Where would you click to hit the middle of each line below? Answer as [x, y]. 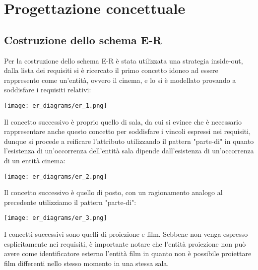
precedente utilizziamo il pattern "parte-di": [70, 202]
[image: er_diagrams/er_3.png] [56, 218]
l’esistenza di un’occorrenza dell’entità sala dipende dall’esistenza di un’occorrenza [129, 151]
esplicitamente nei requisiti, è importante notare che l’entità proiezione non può [125, 243]
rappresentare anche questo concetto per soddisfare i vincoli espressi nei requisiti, [128, 131]
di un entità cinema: [35, 160]
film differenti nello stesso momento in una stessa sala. [87, 263]
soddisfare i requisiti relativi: [48, 90]
